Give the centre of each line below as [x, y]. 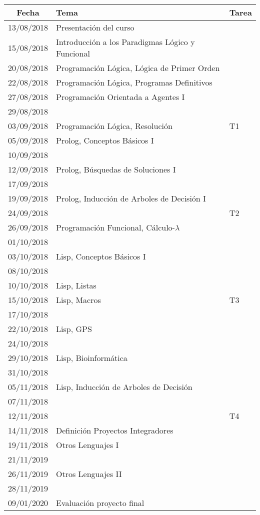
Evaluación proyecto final [100, 503]
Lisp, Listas [76, 285]
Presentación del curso [95, 27]
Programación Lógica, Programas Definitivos [134, 82]
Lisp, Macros [78, 300]
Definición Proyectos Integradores [115, 430]
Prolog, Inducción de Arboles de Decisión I [131, 198]
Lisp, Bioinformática [92, 358]
